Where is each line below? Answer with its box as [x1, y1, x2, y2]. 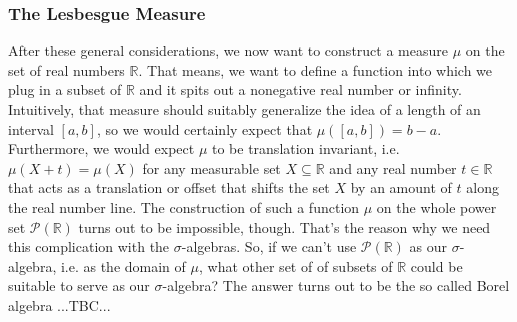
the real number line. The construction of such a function [8, 196, 360, 217]
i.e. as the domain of [60, 255, 186, 276]
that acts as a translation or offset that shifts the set [8, 177, 330, 198]
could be [410, 255, 463, 276]
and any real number [329, 157, 457, 178]
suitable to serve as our [8, 275, 150, 296]
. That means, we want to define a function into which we [138, 59, 493, 80]
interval [8, 118, 54, 139]
